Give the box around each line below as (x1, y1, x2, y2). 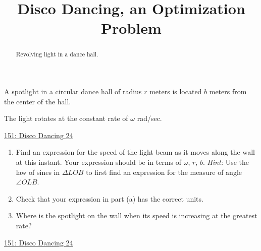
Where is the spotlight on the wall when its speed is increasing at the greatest (16, 210, 257, 221)
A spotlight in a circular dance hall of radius (4, 86, 142, 97)
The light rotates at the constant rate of (4, 113, 128, 123)
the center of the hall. (4, 96, 71, 106)
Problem (101, 18, 162, 38)
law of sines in (16, 166, 60, 177)
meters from (209, 86, 247, 97)
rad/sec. (137, 113, 162, 123)
